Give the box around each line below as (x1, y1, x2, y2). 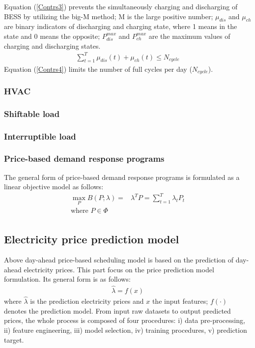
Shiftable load (4, 107, 60, 119)
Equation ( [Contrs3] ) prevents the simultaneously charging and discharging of (4, 1, 238, 11)
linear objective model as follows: (4, 181, 104, 192)
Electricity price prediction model (4, 232, 179, 247)
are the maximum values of (148, 30, 230, 41)
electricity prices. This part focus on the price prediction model (24, 264, 214, 274)
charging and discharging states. (4, 40, 101, 51)
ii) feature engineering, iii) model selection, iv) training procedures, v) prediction (4, 324, 247, 335)
